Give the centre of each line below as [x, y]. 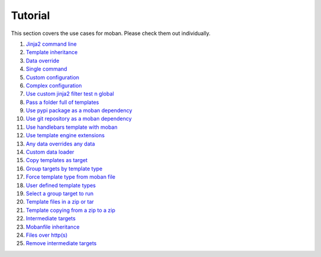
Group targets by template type [64, 169]
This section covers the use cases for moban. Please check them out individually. [111, 33]
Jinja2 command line [51, 44]
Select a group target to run [60, 193]
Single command [47, 69]
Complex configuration [54, 85]
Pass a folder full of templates [62, 102]
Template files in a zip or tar [60, 202]
